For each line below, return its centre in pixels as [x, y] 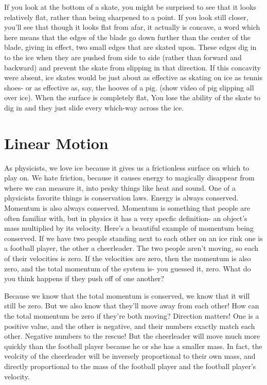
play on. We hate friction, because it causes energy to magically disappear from [129, 178]
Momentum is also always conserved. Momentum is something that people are [127, 208]
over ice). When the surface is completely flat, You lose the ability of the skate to [132, 97]
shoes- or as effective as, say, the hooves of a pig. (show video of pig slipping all [129, 87]
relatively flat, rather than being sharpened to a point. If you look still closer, [126, 17]
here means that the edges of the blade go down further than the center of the [128, 37]
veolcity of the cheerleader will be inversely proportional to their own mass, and [130, 356]
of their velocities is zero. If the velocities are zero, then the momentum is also [128, 258]
